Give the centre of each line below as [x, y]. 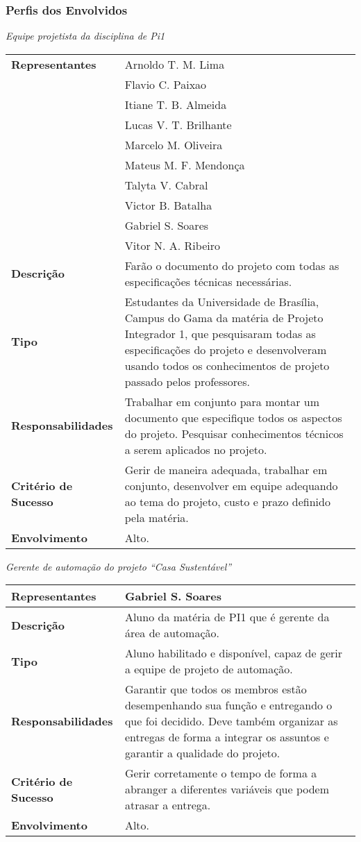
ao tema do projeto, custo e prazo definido [227, 501]
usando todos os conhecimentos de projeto [227, 365]
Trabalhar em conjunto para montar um [222, 401]
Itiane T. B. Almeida [176, 104]
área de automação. [172, 633]
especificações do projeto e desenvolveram [226, 349]
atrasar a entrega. [168, 805]
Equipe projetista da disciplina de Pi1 [85, 36]
